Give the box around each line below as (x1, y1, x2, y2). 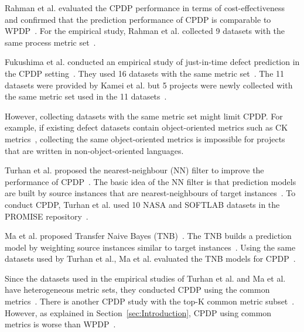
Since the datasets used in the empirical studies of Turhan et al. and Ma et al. (5, 272, 286, 284)
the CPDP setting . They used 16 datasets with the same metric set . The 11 (5, 67, 285, 79)
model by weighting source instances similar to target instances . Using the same (5, 241, 296, 253)
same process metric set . (5, 36, 96, 48)
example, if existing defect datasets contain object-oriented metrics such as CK (5, 121, 288, 134)
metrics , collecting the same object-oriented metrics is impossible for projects (5, 132, 285, 145)
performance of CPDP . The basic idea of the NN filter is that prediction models (5, 175, 296, 187)
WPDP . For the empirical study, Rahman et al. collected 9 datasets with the (5, 25, 285, 37)
